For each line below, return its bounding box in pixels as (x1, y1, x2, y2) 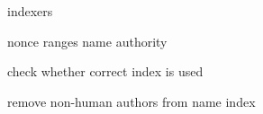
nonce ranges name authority (7, 31, 168, 50)
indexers (7, 2, 53, 20)
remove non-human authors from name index (7, 92, 256, 110)
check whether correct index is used (7, 62, 204, 81)
